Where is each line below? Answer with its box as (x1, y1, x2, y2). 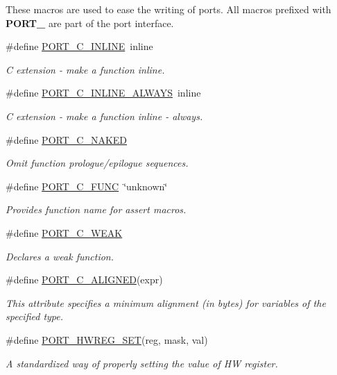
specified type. (6, 309, 64, 324)
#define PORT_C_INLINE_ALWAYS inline (6, 85, 201, 100)
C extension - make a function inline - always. (6, 108, 203, 123)
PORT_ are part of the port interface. (6, 15, 174, 30)
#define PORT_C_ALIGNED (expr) (6, 272, 163, 287)
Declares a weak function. (6, 249, 114, 263)
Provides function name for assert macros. (6, 202, 187, 217)
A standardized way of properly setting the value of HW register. (6, 356, 278, 370)
